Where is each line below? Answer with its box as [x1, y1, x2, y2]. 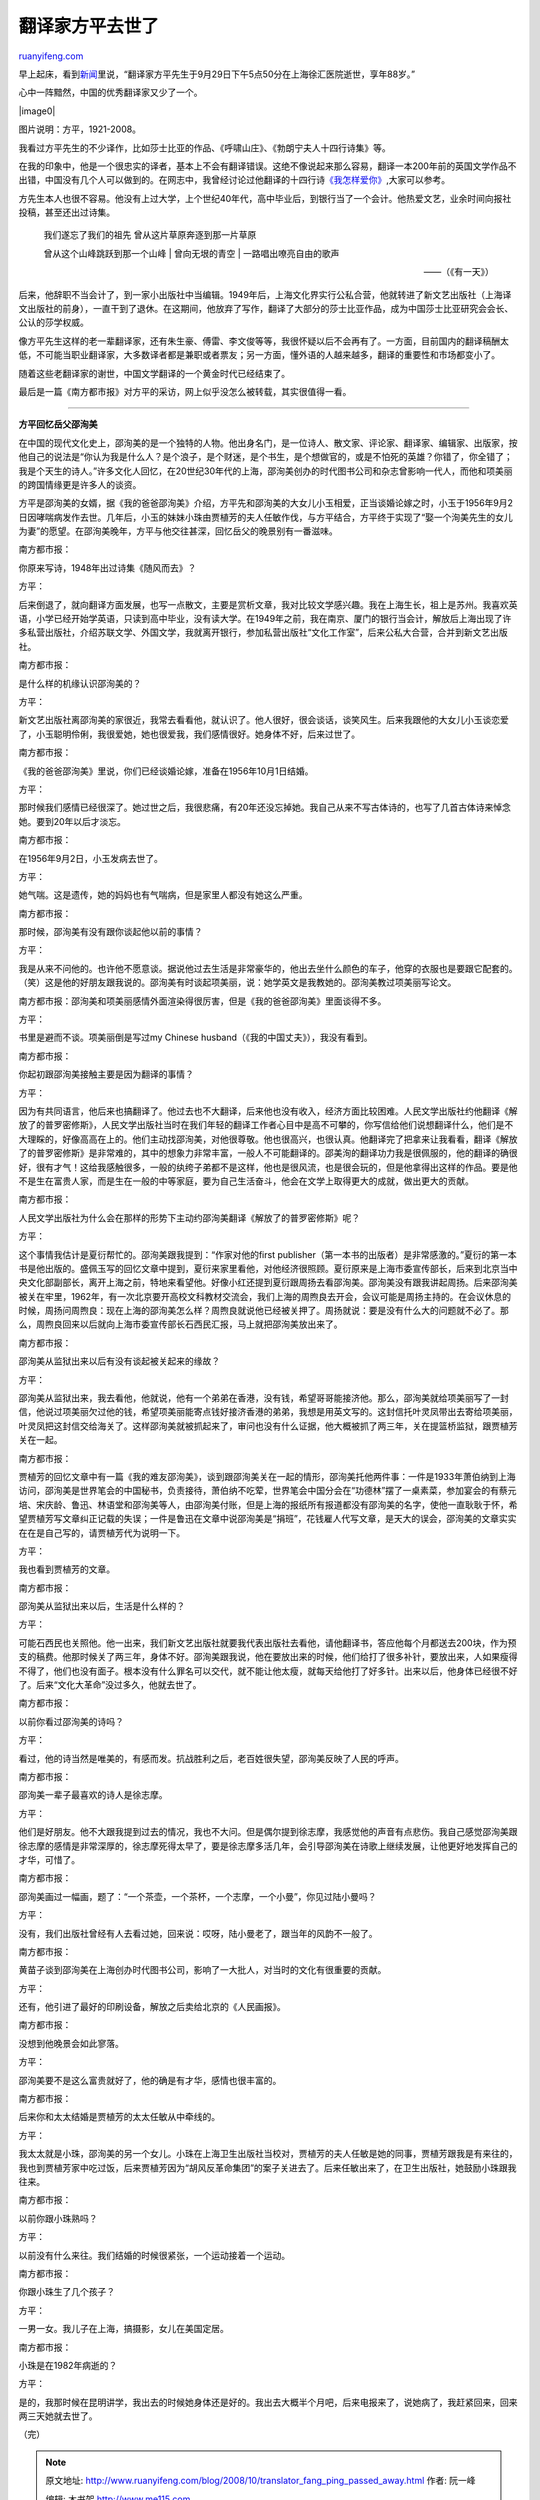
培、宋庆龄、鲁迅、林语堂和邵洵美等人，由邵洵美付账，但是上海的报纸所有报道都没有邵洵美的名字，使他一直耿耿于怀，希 [18, 1498, 518, 1510]
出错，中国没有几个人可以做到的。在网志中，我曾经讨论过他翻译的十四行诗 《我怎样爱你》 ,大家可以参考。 [18, 174, 451, 186]
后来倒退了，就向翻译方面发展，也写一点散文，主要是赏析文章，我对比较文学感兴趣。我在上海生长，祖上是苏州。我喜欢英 [18, 598, 518, 610]
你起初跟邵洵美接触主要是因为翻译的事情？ [18, 1068, 194, 1080]
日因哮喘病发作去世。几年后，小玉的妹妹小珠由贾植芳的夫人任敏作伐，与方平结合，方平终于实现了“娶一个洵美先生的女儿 [18, 511, 514, 523]
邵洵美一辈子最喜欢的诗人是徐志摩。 [18, 1789, 168, 1801]
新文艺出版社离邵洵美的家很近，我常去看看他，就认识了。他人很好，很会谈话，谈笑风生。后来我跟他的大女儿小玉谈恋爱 [18, 714, 509, 726]
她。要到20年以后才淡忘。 [18, 815, 127, 827]
